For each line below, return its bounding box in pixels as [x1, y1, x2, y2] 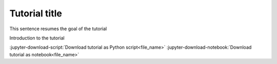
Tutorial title [9, 8, 63, 19]
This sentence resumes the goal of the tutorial [9, 26, 107, 32]
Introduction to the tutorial [9, 35, 65, 41]
